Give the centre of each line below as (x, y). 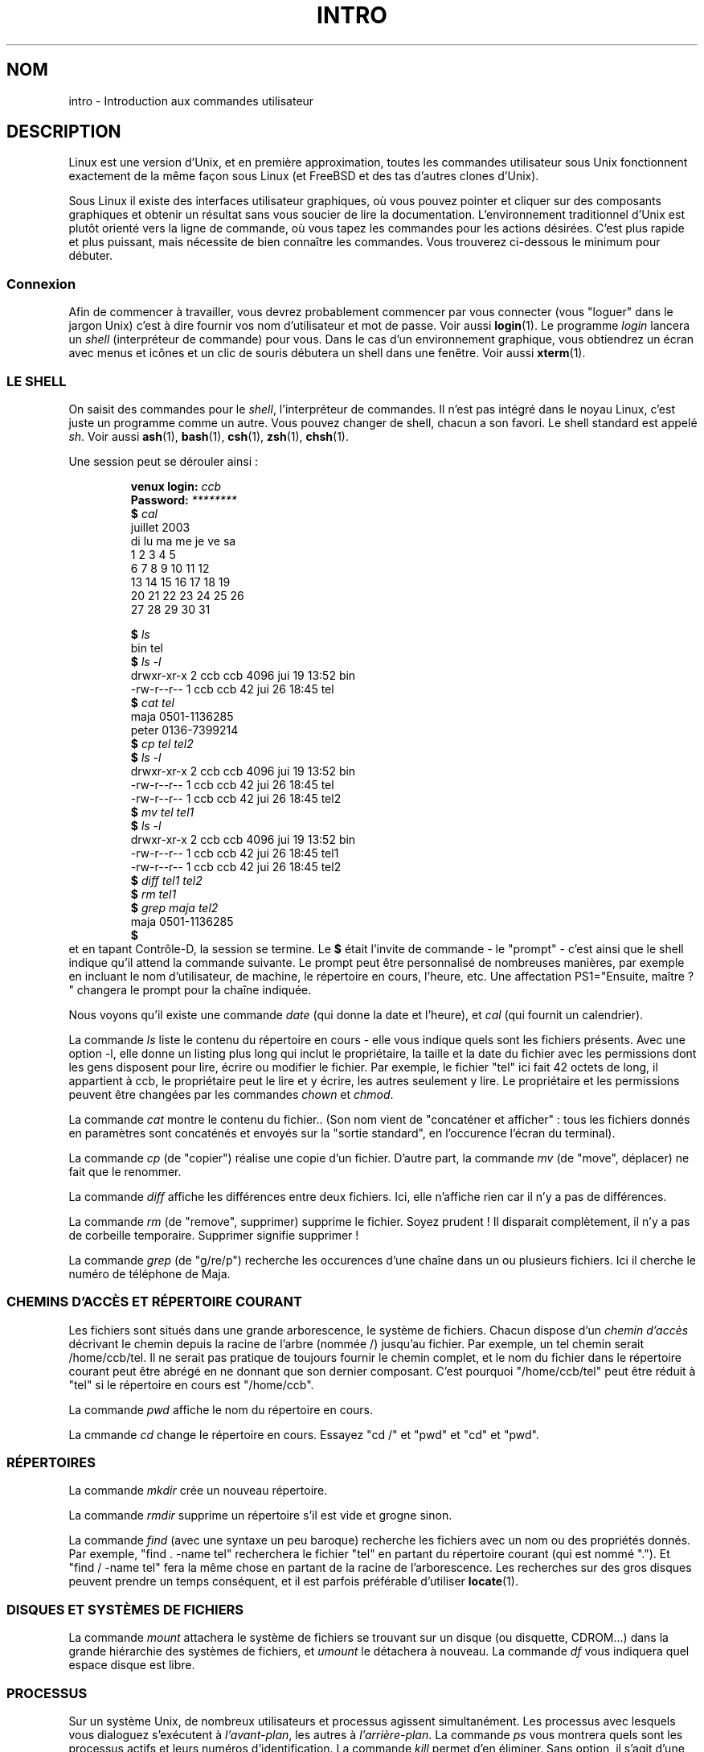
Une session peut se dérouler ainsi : (164, 461)
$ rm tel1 (153, 894)
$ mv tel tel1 (162, 812)
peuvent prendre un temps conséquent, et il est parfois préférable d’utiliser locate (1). (293, 1581)
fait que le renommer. (125, 1171)
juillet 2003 (160, 527)
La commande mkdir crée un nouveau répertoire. (198, 1491)
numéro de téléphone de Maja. (149, 1273)
